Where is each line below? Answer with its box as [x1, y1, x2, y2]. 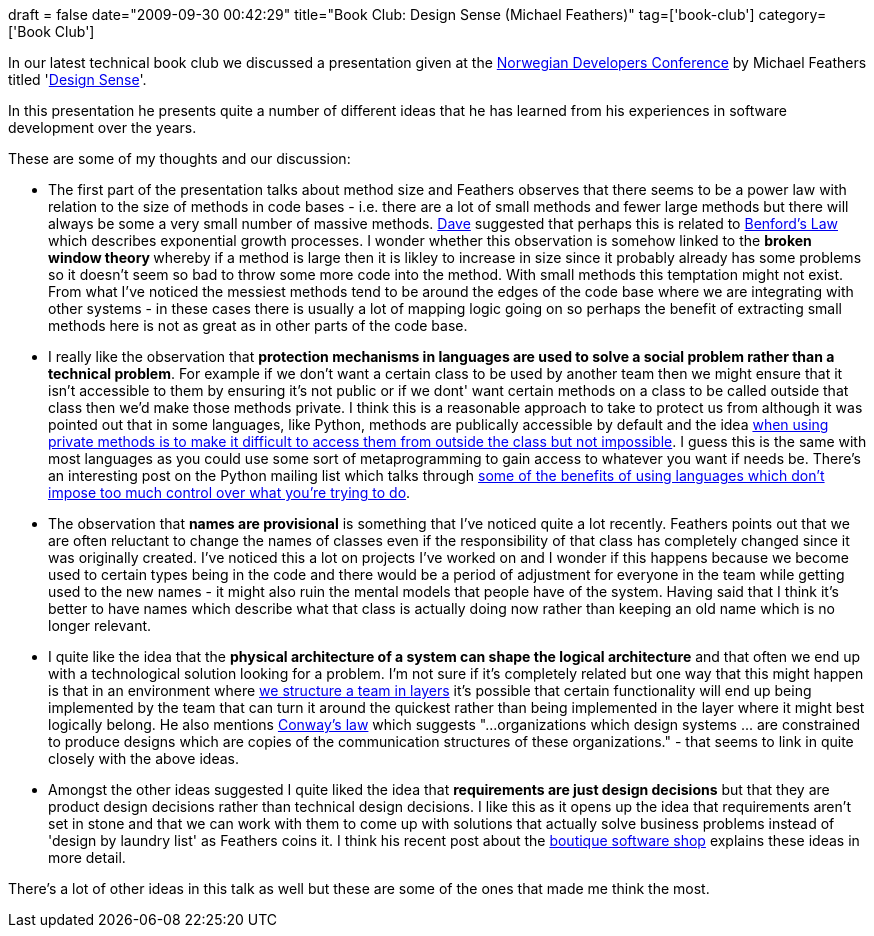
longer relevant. [48, 617, 152, 634]
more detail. [48, 849, 126, 866]
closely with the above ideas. [48, 750, 239, 767]
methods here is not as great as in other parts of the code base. [48, 317, 468, 334]
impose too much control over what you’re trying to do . [48, 484, 411, 501]
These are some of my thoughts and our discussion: [8, 150, 351, 167]
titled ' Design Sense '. [8, 71, 147, 88]
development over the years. [8, 119, 197, 136]
